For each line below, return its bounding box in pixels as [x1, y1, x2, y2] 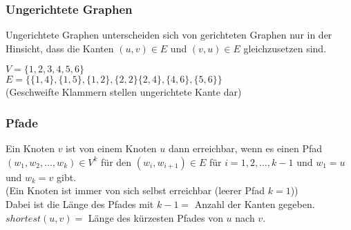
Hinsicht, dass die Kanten [6, 41, 114, 55]
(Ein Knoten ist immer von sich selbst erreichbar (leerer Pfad [6, 183, 265, 198]
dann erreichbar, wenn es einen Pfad [168, 141, 323, 156]
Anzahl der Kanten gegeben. [194, 197, 315, 211]
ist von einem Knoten [66, 141, 157, 156]
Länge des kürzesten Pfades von [88, 210, 223, 224]
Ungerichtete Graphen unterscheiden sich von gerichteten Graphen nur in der [6, 28, 332, 42]
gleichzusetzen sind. [243, 41, 327, 55]
